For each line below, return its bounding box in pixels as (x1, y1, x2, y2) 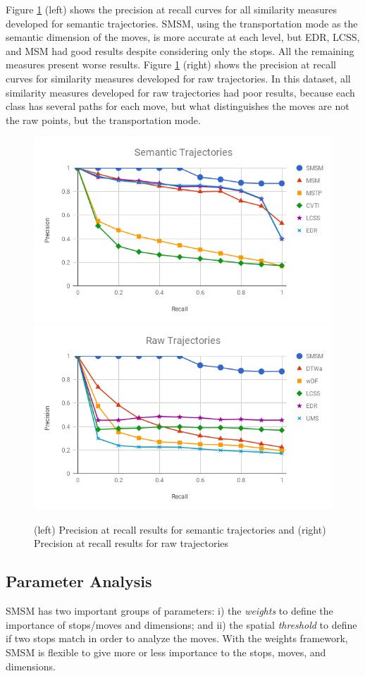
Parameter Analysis (6, 570, 152, 592)
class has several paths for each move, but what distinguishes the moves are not (6, 99, 349, 113)
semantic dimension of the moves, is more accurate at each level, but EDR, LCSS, (6, 30, 360, 44)
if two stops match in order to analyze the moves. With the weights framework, (6, 631, 348, 646)
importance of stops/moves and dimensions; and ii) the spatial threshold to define (6, 617, 357, 632)
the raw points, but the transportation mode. (6, 112, 201, 127)
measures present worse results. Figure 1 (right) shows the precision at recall (6, 57, 336, 72)
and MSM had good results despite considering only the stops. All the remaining (6, 43, 354, 58)
